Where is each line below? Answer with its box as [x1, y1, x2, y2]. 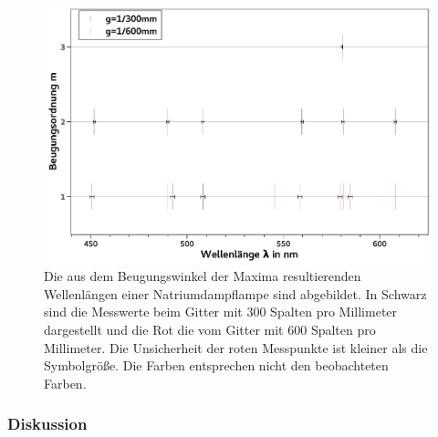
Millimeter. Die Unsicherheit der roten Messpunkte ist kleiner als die [44, 338, 428, 357]
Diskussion [7, 412, 88, 435]
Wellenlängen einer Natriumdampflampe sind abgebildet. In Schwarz [44, 284, 427, 303]
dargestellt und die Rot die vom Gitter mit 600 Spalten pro [44, 319, 376, 338]
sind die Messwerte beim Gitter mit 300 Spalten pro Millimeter [44, 302, 398, 321]
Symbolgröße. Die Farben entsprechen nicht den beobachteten [44, 356, 389, 375]
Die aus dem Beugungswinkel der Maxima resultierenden [44, 266, 361, 286]
